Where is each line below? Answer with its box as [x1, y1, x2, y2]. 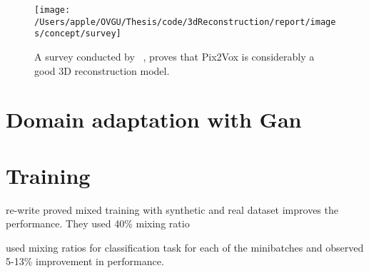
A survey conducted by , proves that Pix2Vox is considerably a [34, 48, 315, 63]
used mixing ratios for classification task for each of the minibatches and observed [6, 239, 364, 254]
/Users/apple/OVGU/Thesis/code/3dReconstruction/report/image [34, 16, 336, 27]
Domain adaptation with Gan [6, 105, 302, 134]
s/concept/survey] [34, 29, 121, 39]
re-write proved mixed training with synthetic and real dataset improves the [6, 202, 338, 217]
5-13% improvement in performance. [6, 254, 164, 269]
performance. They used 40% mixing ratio [6, 216, 190, 231]
